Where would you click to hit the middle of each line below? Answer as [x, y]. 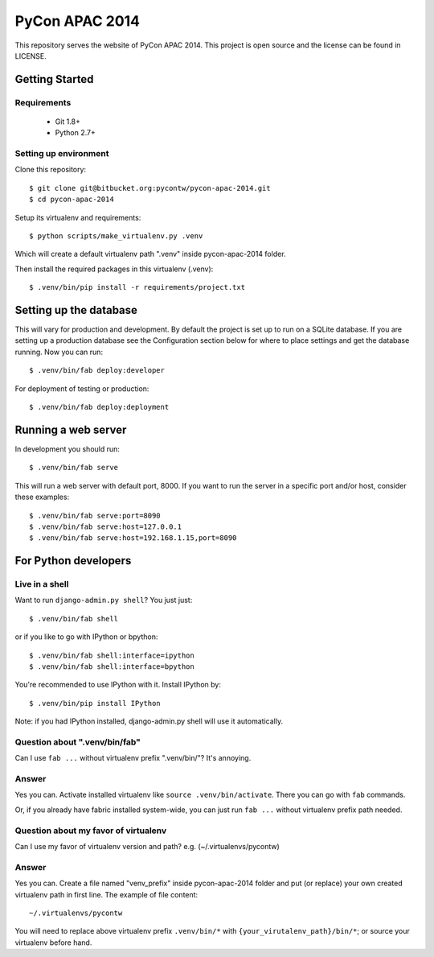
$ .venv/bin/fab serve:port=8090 [95, 516]
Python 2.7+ [76, 133]
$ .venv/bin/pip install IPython [95, 703]
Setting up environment [62, 154]
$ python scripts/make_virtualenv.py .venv [116, 236]
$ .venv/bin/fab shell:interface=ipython [112, 655]
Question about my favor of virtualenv [91, 831]
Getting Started [54, 79]
